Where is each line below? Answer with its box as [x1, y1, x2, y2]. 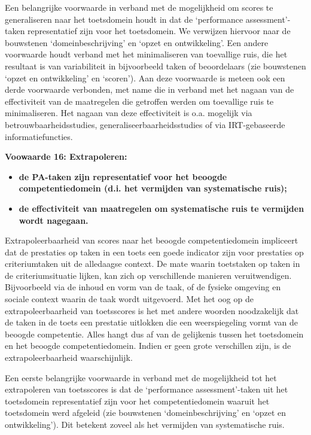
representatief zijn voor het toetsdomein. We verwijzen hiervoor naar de [28, 25, 291, 37]
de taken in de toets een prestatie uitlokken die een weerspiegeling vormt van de [5, 316, 298, 328]
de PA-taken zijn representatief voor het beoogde [19, 170, 227, 182]
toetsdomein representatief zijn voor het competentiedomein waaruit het [5, 394, 270, 407]
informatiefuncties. [5, 130, 73, 142]
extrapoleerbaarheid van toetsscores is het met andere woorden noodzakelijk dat [5, 304, 299, 317]
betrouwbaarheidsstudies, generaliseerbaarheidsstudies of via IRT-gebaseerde [5, 118, 285, 130]
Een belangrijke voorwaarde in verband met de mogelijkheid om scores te [5, 1, 273, 13]
